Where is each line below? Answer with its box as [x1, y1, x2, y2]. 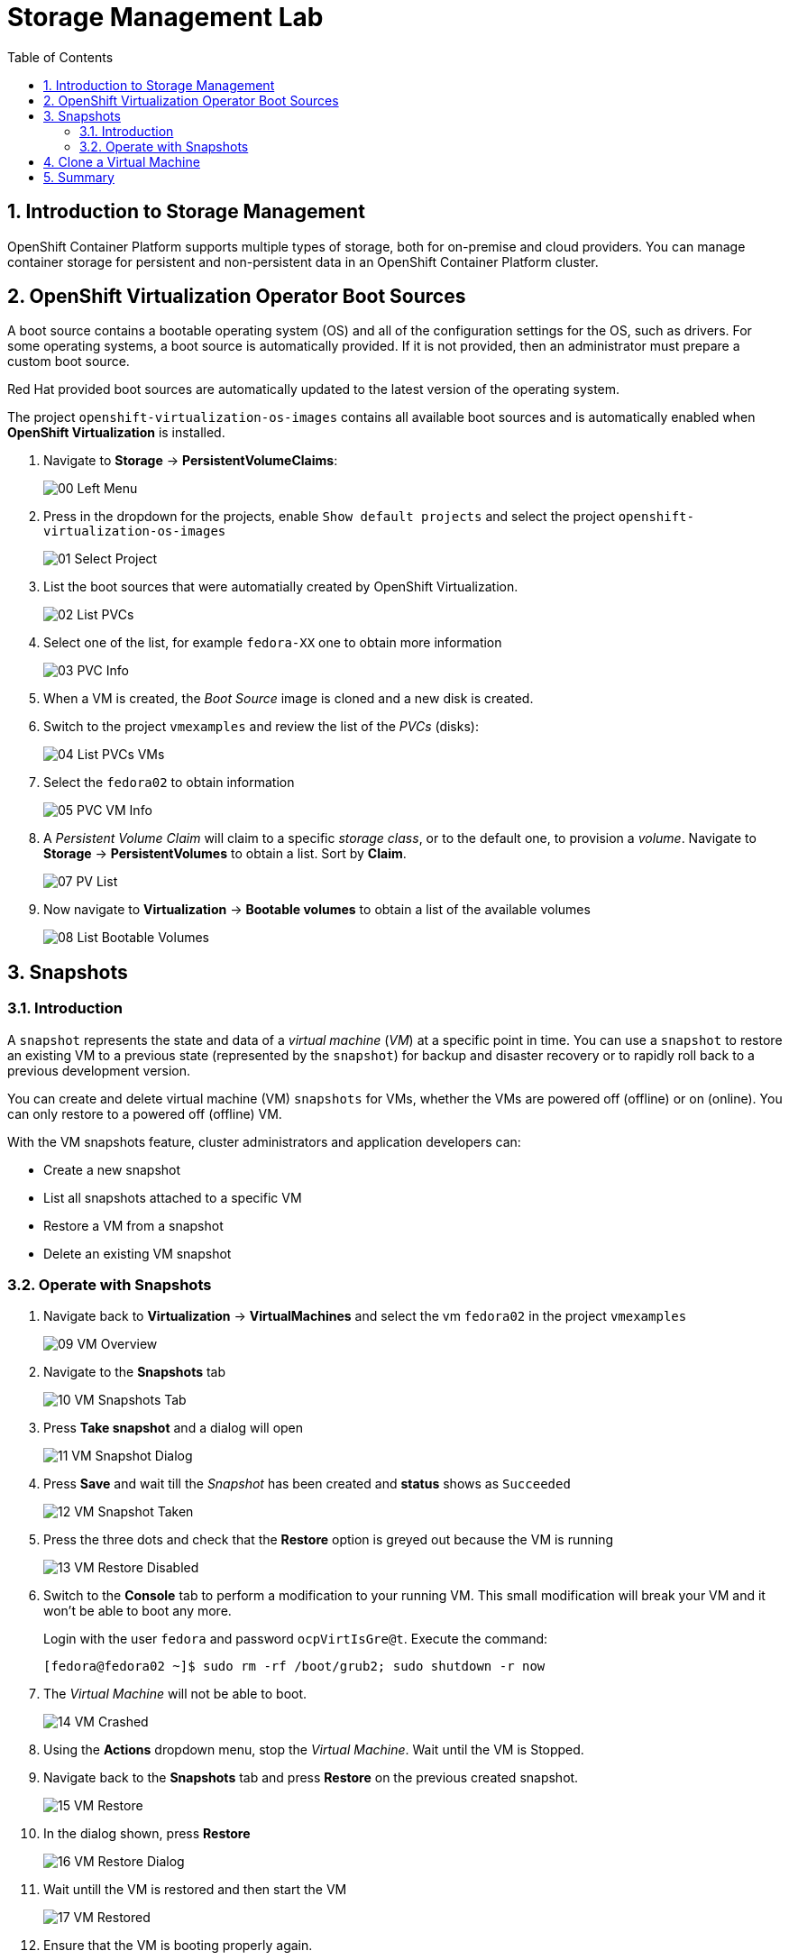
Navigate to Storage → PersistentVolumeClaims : [43, 453, 338, 469]
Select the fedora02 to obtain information [43, 774, 295, 791]
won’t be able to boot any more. [43, 1603, 232, 1619]
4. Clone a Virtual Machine [43, 153, 200, 169]
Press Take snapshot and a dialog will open [43, 1420, 304, 1436]
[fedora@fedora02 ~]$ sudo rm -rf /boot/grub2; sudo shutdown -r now [43, 1659, 546, 1674]
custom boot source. [7, 353, 130, 370]
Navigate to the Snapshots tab [43, 1364, 226, 1380]
